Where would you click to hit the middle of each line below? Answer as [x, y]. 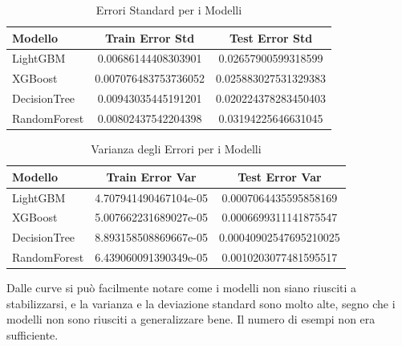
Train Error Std [150, 37]
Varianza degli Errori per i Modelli [176, 149]
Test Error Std [271, 37]
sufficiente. [32, 334]
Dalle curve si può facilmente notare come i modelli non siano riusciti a [182, 288]
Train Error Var [151, 176]
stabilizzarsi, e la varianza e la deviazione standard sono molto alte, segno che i [201, 303]
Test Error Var [280, 176]
